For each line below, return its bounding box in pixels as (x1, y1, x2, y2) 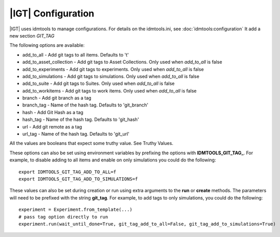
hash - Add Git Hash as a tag (22, 109, 84, 115)
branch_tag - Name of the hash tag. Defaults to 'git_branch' (22, 102, 148, 108)
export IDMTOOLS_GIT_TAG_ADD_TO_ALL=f (18, 169, 117, 175)
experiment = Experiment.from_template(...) (18, 207, 133, 213)
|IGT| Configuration (9, 8, 95, 19)
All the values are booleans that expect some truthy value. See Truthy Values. (9, 140, 174, 147)
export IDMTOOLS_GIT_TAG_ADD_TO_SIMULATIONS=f (18, 176, 138, 182)
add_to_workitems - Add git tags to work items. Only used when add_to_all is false (22, 87, 197, 94)
